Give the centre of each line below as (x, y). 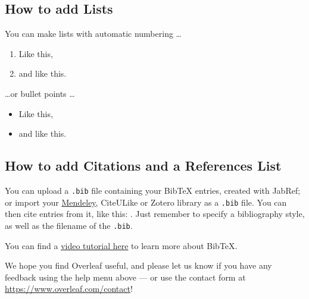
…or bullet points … (40, 93)
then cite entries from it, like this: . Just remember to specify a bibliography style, (155, 214)
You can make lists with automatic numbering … (93, 34)
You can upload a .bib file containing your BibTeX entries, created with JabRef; (153, 190)
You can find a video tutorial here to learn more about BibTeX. (121, 245)
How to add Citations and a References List (143, 166)
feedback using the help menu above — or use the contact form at (125, 277)
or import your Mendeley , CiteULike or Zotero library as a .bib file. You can (146, 202)
